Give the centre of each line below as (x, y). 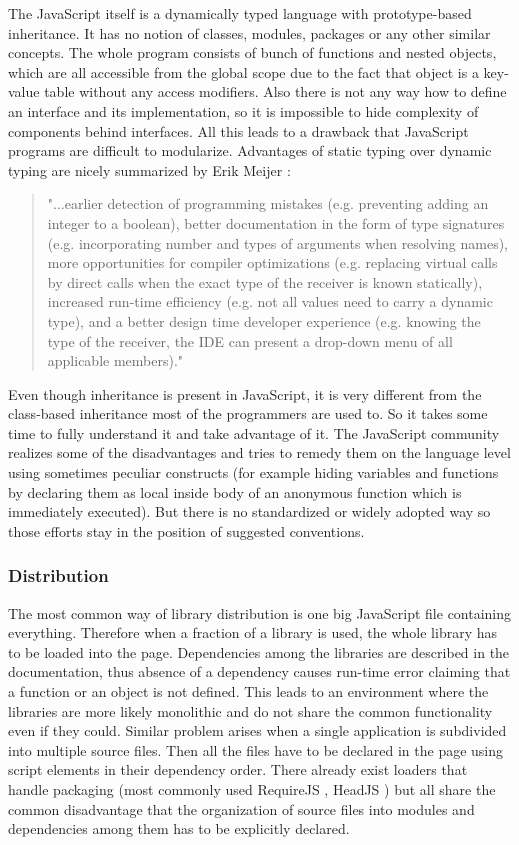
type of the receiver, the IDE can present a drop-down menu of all (250, 340)
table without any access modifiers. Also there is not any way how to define (275, 91)
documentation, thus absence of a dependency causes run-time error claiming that (259, 671)
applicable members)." (115, 360)
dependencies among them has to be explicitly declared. (179, 828)
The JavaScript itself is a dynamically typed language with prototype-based (240, 13)
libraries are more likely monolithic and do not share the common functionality (250, 710)
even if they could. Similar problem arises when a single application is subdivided (257, 730)
